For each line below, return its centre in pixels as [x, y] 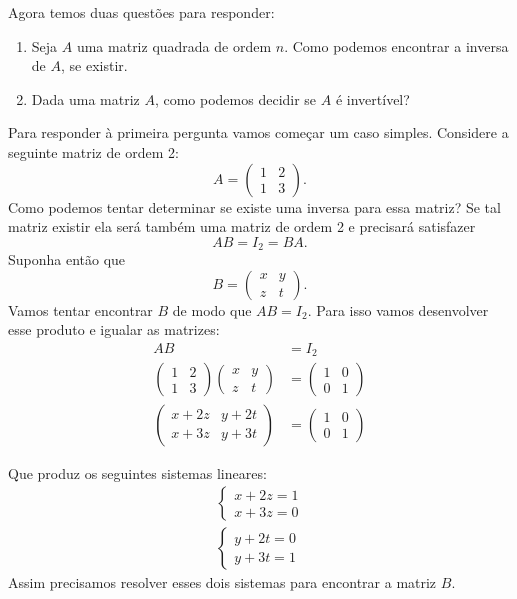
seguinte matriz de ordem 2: [93, 151]
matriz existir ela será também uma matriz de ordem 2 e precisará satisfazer [242, 226]
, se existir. [94, 65]
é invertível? [372, 98]
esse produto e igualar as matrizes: [114, 329]
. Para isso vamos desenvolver [398, 309]
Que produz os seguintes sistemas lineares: [137, 472]
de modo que [212, 309]
